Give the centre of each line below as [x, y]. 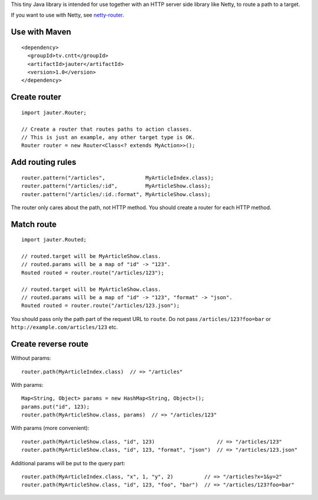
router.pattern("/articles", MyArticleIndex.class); [118, 178]
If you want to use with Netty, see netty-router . [67, 15]
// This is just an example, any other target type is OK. [108, 137]
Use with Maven [41, 32]
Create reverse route [50, 344]
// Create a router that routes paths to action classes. [107, 129]
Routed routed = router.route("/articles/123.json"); [100, 306]
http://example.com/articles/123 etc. [64, 327]
